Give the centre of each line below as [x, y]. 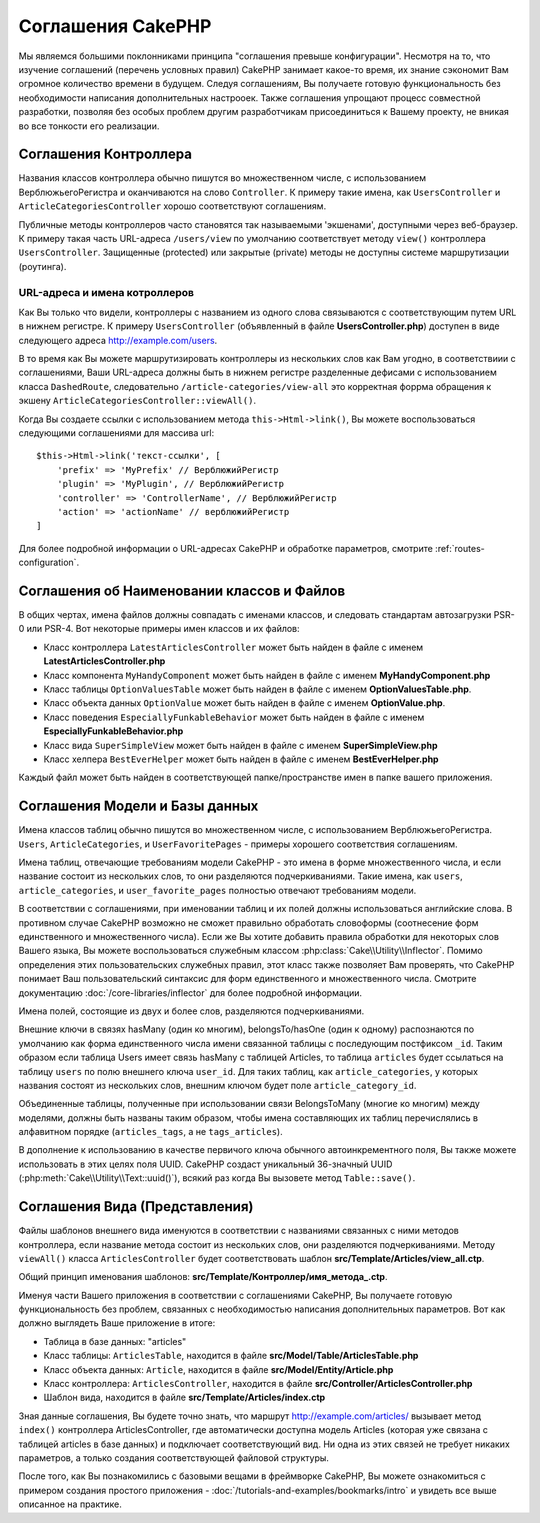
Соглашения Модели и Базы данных [138, 806]
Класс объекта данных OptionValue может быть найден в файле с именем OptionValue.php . [244, 703]
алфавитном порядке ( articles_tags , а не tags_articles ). [151, 1132]
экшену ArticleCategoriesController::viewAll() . [137, 401]
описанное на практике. [70, 1504]
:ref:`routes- [460, 548]
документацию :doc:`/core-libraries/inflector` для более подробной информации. [190, 992]
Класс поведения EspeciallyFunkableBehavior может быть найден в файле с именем [234, 717]
